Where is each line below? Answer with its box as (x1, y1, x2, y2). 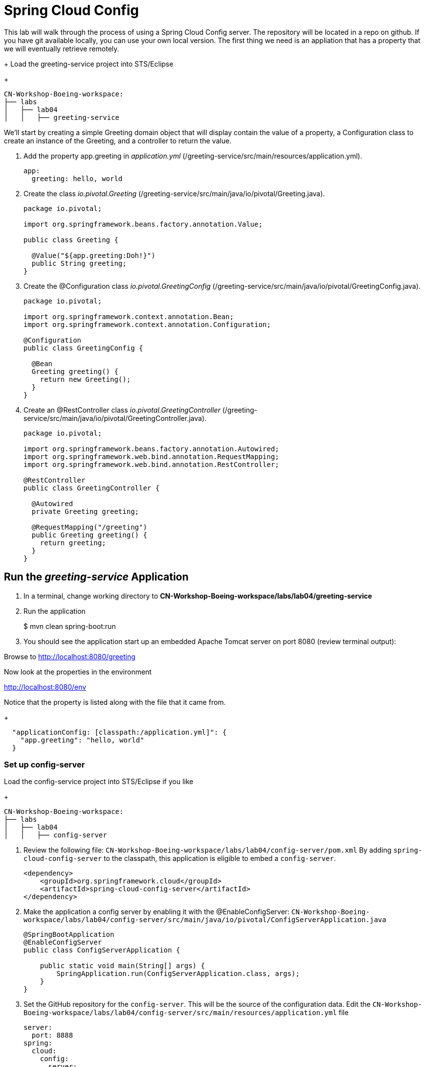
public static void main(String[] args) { (40, 962, 205, 970)
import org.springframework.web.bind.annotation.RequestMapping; (23, 452, 279, 461)
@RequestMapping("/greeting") (31, 523, 147, 531)
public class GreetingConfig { (23, 344, 143, 352)
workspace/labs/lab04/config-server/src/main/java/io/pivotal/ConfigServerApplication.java (23, 916, 386, 924)
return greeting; (40, 538, 106, 547)
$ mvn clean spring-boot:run (23, 622, 116, 630)
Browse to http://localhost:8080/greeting (4, 652, 135, 661)
